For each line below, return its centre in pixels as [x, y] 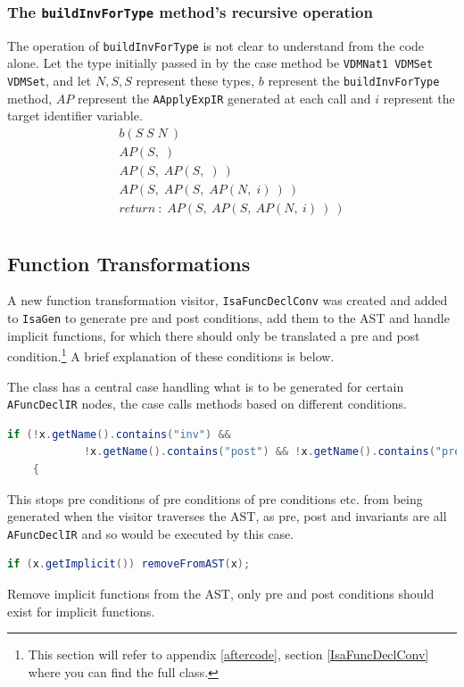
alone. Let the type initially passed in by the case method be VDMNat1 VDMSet [220, 63]
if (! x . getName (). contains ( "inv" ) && [119, 434]
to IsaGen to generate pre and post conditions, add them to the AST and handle [228, 318]
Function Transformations [129, 263]
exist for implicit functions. [81, 611]
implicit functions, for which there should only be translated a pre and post [214, 335]
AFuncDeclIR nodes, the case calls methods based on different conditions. [207, 404]
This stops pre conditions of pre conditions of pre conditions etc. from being [215, 498]
